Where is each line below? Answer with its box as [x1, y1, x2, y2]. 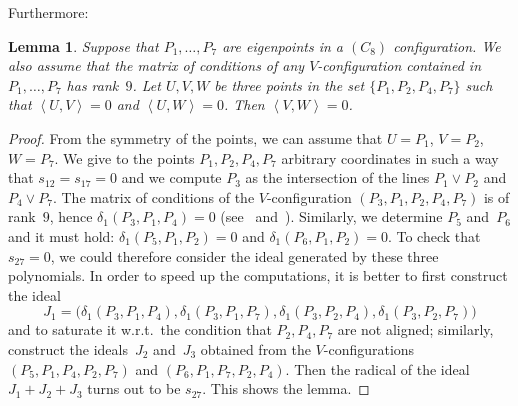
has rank [66, 74, 119, 95]
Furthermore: [8, 2, 89, 22]
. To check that [387, 225, 481, 246]
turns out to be [87, 378, 181, 399]
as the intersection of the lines [245, 167, 430, 188]
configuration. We [393, 35, 501, 56]
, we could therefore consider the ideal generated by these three [50, 245, 439, 266]
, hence [49, 206, 93, 227]
